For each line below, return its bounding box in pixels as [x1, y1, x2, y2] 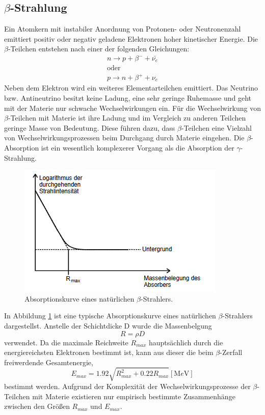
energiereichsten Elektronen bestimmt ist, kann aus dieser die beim [4, 347, 214, 358]
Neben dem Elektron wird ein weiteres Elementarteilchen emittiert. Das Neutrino [4, 82, 258, 93]
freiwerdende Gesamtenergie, [4, 357, 93, 367]
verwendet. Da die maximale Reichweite [4, 337, 128, 347]
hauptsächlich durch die [148, 337, 223, 347]
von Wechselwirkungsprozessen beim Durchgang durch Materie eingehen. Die [4, 132, 245, 143]
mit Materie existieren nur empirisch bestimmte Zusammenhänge [32, 391, 235, 401]
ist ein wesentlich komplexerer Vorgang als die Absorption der [41, 142, 234, 153]
